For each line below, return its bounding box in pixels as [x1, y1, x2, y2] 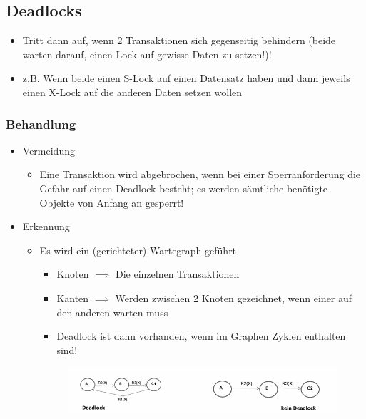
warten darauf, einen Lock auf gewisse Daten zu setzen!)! [22, 46, 272, 61]
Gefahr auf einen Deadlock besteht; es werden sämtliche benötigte [39, 180, 328, 195]
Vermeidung [22, 143, 75, 157]
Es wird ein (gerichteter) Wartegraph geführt [39, 242, 237, 257]
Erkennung [22, 219, 70, 234]
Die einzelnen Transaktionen [115, 267, 240, 281]
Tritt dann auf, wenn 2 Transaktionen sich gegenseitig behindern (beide [22, 33, 336, 48]
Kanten [56, 290, 89, 305]
